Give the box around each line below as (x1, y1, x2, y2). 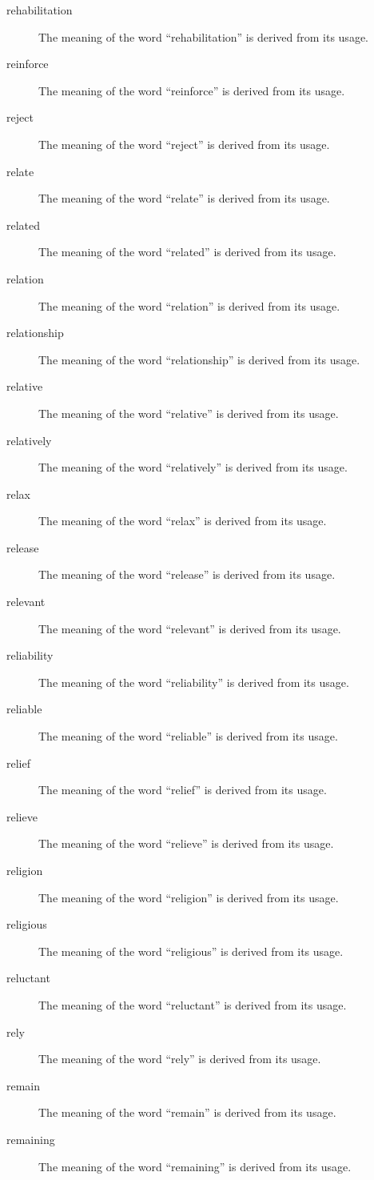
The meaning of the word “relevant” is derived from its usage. (38, 620, 341, 636)
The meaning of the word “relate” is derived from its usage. (38, 190, 330, 207)
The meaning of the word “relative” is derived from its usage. (38, 404, 339, 421)
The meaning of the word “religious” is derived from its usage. (38, 942, 344, 959)
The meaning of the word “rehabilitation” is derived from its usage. (38, 28, 368, 45)
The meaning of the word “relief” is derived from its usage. (38, 781, 327, 798)
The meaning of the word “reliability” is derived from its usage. (38, 673, 349, 690)
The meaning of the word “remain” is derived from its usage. (38, 1104, 336, 1121)
